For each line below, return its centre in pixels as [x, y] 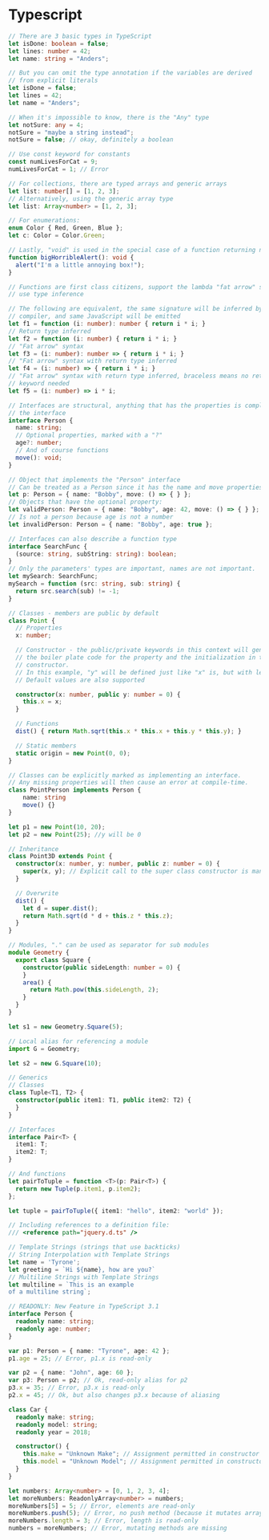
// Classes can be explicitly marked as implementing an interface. [125, 775]
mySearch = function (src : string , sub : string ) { [94, 584]
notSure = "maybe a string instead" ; [71, 132]
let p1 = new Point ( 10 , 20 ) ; [57, 827]
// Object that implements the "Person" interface [94, 479]
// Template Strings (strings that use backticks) [94, 1247]
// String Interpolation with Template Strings [89, 1255]
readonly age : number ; [53, 1329]
